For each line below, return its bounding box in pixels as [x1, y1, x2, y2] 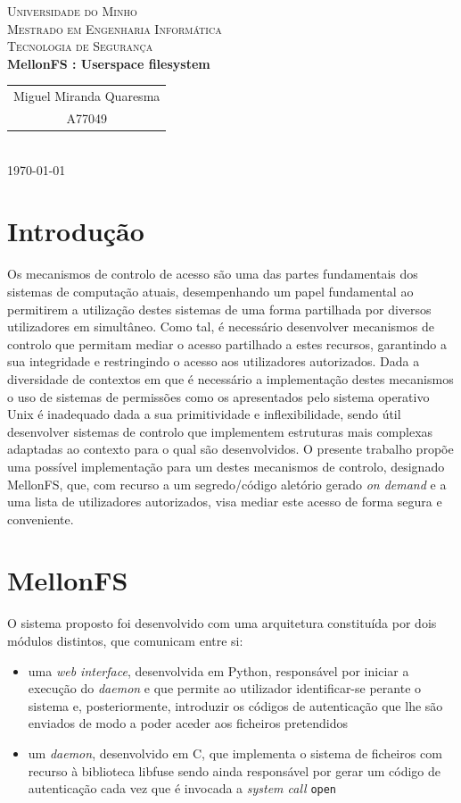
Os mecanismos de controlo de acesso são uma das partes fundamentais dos [7, 264, 418, 283]
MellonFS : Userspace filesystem [7, 54, 210, 72]
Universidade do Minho [7, 2, 137, 20]
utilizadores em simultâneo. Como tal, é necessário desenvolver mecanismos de [7, 317, 434, 336]
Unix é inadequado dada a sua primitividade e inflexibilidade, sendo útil [7, 405, 401, 423]
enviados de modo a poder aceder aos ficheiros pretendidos [28, 714, 349, 732]
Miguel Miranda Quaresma [13, 87, 161, 105]
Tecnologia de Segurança [7, 37, 153, 55]
